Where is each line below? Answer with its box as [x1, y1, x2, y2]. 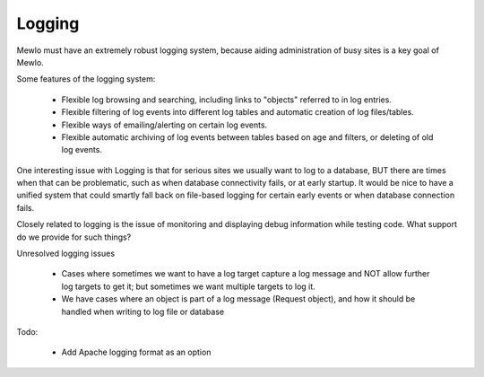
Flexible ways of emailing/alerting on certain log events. [61, 119, 268, 130]
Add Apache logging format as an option [61, 346, 212, 358]
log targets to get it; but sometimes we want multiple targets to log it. [61, 281, 315, 292]
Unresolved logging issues [16, 248, 116, 259]
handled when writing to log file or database [61, 306, 224, 317]
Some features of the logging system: [16, 74, 156, 84]
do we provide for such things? [16, 232, 132, 242]
